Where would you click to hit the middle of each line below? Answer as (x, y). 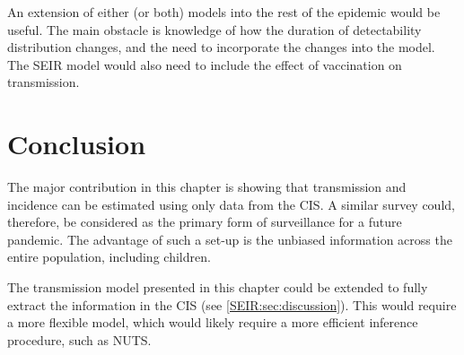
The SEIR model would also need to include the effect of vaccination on (205, 64)
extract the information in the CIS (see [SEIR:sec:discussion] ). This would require (232, 304)
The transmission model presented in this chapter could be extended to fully (218, 287)
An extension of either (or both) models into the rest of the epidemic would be (224, 12)
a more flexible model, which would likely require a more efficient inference (213, 322)
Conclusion (77, 144)
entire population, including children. (109, 257)
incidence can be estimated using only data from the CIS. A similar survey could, (231, 204)
